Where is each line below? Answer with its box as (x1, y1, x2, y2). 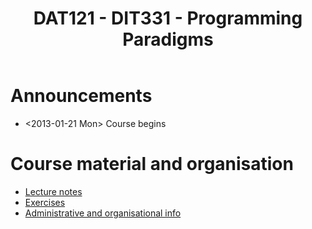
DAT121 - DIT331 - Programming (33, 7, 303, 30)
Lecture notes (24, 185, 83, 197)
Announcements (10, 85, 153, 107)
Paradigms (122, 28, 214, 51)
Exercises (24, 196, 66, 208)
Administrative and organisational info (24, 207, 182, 219)
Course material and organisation (10, 153, 294, 176)
